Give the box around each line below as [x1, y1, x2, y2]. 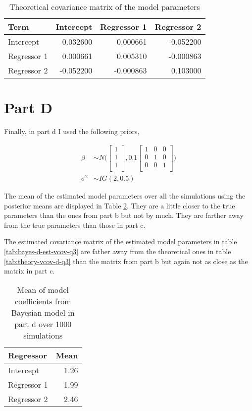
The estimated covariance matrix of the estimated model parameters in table [4, 236, 237, 247]
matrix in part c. [4, 266, 55, 276]
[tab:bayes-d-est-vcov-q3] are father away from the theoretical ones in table [4, 246, 231, 256]
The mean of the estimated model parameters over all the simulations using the [4, 190, 246, 201]
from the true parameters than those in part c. [4, 219, 146, 230]
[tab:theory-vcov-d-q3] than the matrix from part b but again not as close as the [4, 256, 248, 266]
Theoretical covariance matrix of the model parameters [9, 1, 200, 12]
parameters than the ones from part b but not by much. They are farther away [4, 210, 244, 220]
